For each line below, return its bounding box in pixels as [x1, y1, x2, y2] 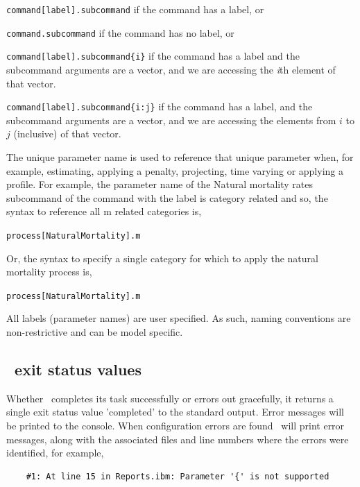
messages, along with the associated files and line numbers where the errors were [6, 432, 349, 446]
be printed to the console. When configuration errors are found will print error [6, 418, 345, 433]
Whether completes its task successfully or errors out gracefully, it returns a [6, 391, 334, 405]
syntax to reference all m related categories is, [6, 204, 202, 219]
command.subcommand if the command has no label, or [6, 25, 234, 40]
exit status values [15, 359, 142, 380]
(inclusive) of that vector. [13, 126, 121, 141]
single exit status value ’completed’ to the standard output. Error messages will [6, 404, 344, 419]
